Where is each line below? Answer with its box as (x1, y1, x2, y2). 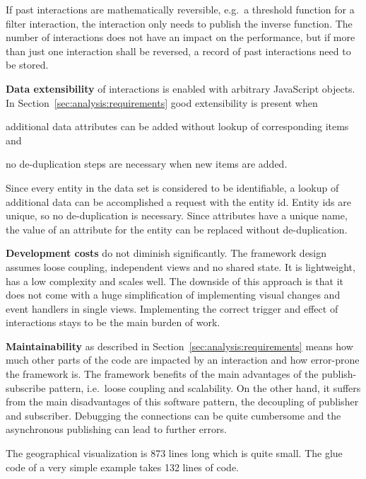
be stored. (6, 57, 49, 72)
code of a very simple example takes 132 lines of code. (6, 459, 239, 474)
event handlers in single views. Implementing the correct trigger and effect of (6, 301, 338, 316)
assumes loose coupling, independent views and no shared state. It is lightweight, (6, 259, 355, 274)
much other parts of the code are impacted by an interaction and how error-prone (6, 352, 360, 367)
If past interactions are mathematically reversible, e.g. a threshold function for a (6, 2, 355, 16)
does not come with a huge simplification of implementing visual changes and (6, 287, 341, 302)
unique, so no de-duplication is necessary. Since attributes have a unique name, (6, 208, 348, 223)
